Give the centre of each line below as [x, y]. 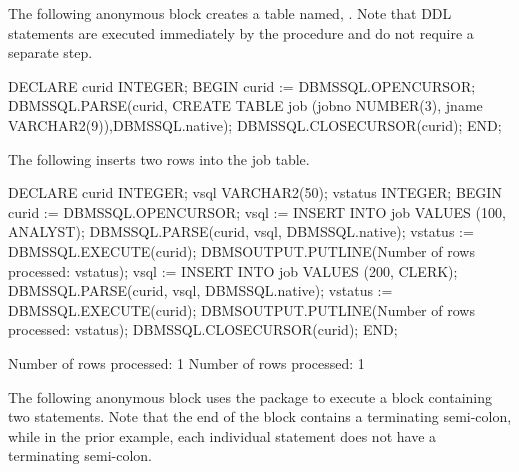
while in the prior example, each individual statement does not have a [222, 435]
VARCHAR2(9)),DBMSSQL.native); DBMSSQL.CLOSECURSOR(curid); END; [255, 124]
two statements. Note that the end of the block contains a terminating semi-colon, [260, 416]
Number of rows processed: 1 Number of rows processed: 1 [186, 362]
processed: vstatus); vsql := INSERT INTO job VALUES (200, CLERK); [233, 270]
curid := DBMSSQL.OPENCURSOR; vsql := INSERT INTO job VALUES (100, [257, 211]
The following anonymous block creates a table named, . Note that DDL [230, 13]
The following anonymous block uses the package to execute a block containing [250, 396]
